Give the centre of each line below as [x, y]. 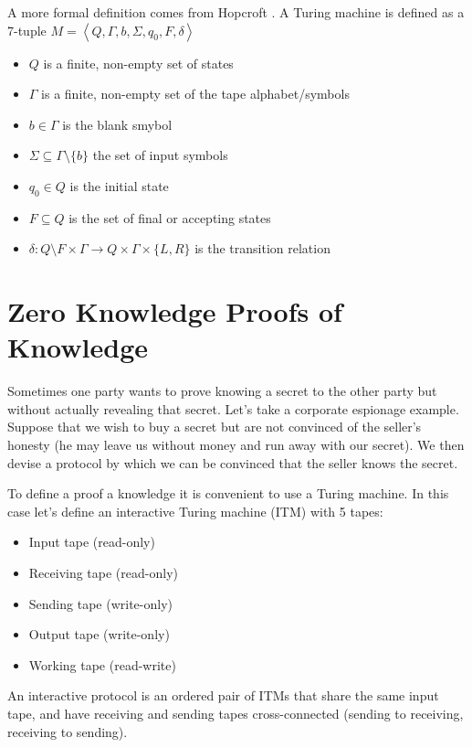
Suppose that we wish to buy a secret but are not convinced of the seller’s [215, 427]
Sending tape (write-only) [100, 603]
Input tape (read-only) [92, 542]
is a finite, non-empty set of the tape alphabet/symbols [195, 94]
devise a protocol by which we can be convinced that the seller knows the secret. [233, 462]
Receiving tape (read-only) [103, 573]
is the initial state [119, 185]
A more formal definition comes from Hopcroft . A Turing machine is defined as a [236, 12]
